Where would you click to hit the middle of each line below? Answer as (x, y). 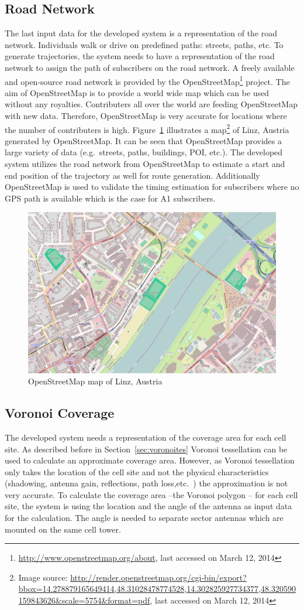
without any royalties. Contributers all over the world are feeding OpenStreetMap (151, 104)
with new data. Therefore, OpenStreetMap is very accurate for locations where (146, 116)
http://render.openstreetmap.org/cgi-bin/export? (158, 577)
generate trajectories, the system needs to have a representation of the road (140, 56)
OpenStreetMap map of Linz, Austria (95, 381)
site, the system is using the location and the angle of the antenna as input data (148, 506)
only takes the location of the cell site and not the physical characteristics (137, 471)
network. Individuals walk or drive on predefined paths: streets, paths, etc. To (144, 44)
